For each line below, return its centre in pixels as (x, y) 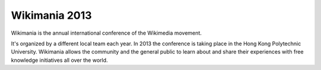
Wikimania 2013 (51, 15)
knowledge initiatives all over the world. (59, 60)
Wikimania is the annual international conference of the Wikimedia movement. (106, 33)
